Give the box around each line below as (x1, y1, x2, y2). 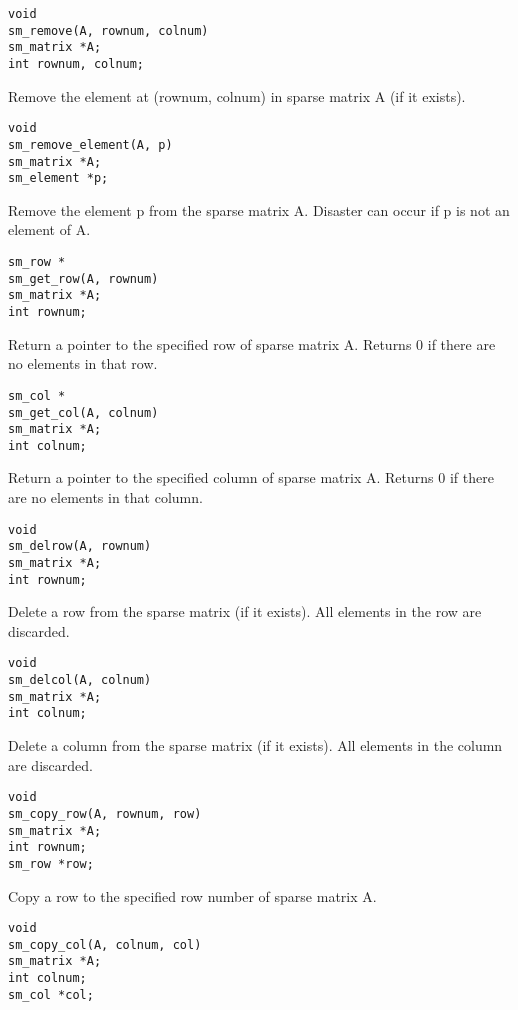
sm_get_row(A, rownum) (8, 271, 159, 286)
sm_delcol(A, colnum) (8, 673, 152, 688)
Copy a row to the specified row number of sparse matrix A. (8, 885, 377, 906)
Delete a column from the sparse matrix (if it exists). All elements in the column (8, 735, 503, 756)
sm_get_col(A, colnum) (8, 405, 159, 420)
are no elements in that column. (8, 487, 203, 508)
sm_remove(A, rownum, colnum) (8, 23, 209, 38)
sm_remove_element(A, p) (8, 137, 173, 152)
